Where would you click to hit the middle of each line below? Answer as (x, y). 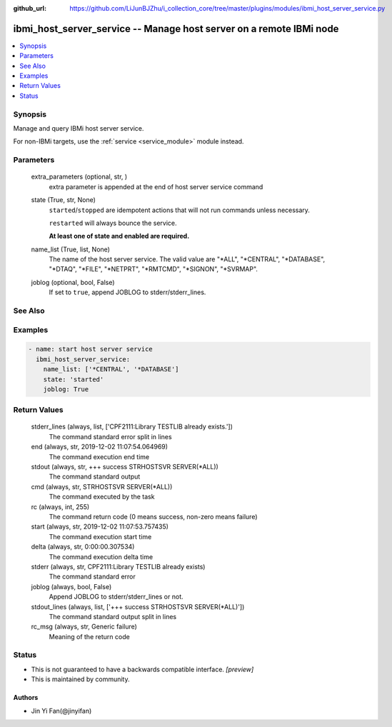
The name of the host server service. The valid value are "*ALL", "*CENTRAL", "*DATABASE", (187, 259)
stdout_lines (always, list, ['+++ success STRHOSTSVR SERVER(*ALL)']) (138, 606)
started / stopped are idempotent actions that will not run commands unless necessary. (180, 210)
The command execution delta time (101, 556)
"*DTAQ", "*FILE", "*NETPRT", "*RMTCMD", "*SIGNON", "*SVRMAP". (154, 269)
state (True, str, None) (64, 200)
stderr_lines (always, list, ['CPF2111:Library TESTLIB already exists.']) (132, 427)
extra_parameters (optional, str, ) (79, 177)
